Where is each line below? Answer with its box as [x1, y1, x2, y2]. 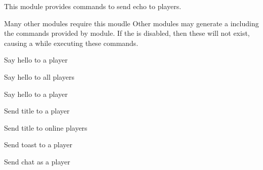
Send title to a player [4, 105, 70, 116]
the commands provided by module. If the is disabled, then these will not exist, [4, 28, 250, 38]
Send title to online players [4, 122, 87, 133]
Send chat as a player [4, 156, 70, 166]
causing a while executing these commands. [4, 37, 139, 48]
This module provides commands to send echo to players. [4, 1, 182, 11]
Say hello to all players [4, 71, 74, 82]
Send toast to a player [4, 139, 73, 150]
